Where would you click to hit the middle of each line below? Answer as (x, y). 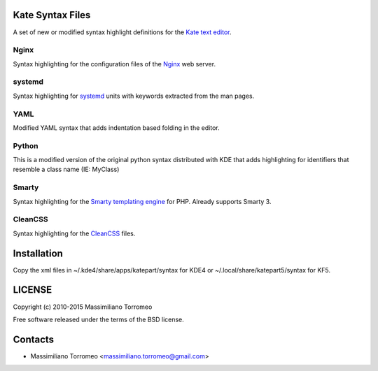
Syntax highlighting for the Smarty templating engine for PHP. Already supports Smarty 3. (142, 201)
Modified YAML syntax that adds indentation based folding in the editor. (116, 128)
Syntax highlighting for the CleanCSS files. (74, 233)
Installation (38, 253)
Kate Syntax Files (52, 15)
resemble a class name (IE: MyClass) (66, 169)
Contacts (34, 339)
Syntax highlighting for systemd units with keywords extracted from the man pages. (134, 96)
